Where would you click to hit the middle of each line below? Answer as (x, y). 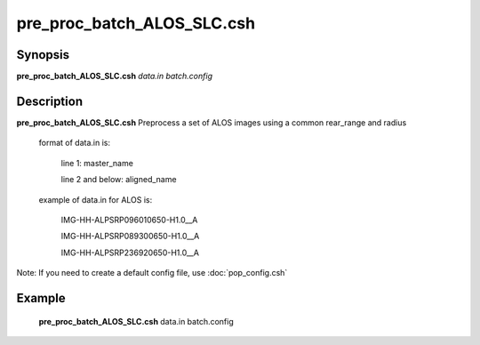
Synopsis (43, 55)
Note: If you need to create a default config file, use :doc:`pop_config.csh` (152, 273)
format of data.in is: (75, 143)
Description (50, 101)
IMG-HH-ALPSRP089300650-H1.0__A (130, 237)
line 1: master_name (97, 163)
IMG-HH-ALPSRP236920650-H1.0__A (130, 253)
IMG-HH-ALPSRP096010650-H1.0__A (129, 220)
